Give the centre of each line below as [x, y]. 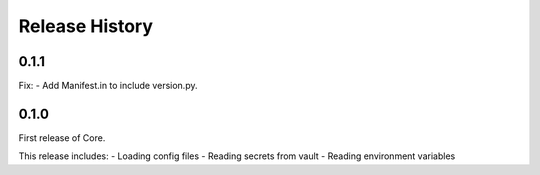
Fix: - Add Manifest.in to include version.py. [108, 86]
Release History [86, 26]
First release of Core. [62, 137]
